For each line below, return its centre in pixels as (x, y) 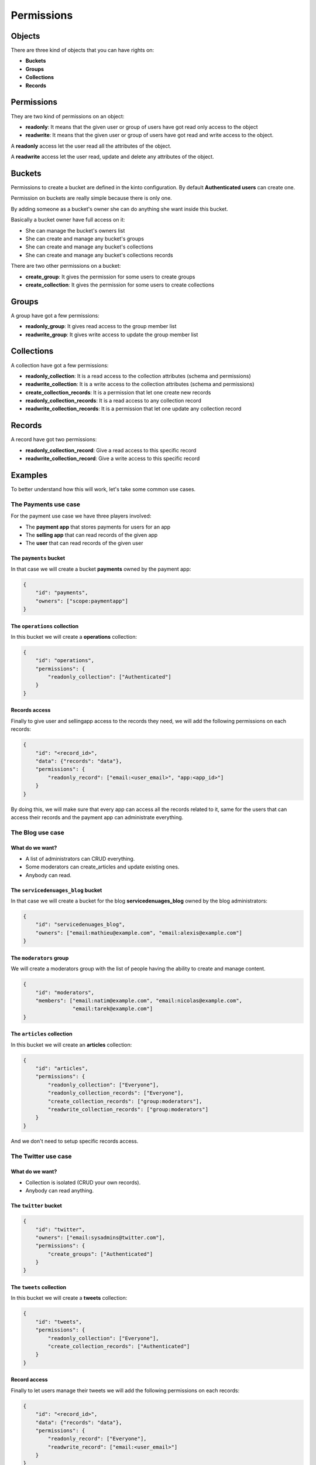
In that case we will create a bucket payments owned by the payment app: (101, 569)
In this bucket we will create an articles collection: (71, 1045)
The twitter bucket (37, 1206)
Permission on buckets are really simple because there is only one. (91, 198)
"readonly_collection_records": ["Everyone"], (116, 1093)
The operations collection (45, 626)
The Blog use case (37, 832)
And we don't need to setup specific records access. (75, 1141)
